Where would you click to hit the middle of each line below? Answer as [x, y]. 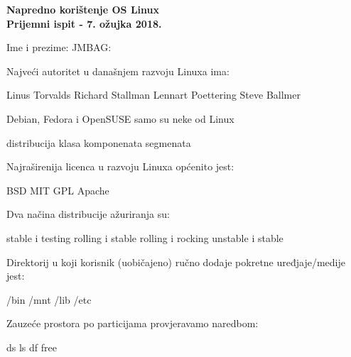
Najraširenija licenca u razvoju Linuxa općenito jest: [120, 166]
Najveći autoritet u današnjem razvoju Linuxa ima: [118, 71]
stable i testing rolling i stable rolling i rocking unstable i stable [145, 237]
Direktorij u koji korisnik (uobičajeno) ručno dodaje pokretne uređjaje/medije [176, 262]
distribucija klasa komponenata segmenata [99, 142]
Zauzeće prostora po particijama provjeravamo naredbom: [133, 323]
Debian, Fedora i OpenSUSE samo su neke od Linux [120, 118]
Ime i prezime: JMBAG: [59, 47]
